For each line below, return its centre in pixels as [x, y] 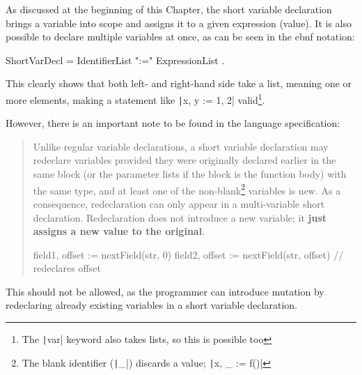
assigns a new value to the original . [119, 231]
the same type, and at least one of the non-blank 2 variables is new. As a [187, 189]
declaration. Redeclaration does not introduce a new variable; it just [180, 217]
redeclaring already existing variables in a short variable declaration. [151, 305]
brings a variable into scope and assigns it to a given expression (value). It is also [179, 23]
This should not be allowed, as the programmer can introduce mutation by [165, 291]
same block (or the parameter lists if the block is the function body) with [190, 174]
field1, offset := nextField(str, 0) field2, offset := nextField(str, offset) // [188, 254]
